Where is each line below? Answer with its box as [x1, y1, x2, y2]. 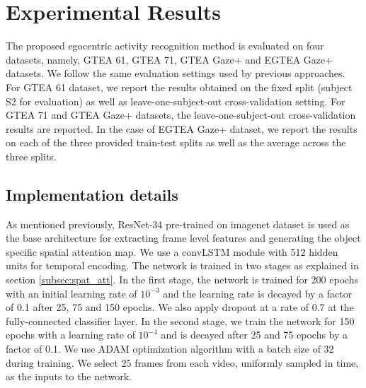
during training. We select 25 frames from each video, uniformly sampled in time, [6, 355, 359, 370]
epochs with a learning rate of [6, 327, 135, 342]
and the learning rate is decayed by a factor [163, 286, 353, 300]
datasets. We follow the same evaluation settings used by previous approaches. [6, 66, 345, 81]
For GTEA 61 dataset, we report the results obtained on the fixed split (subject [6, 79, 353, 94]
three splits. [6, 148, 57, 163]
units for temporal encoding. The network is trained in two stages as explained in [6, 258, 359, 273]
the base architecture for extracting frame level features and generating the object [6, 230, 361, 245]
